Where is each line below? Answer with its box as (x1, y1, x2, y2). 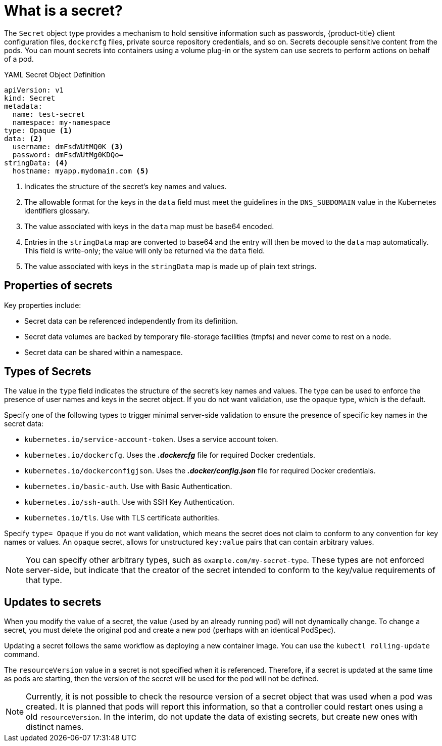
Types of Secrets (4, 365, 91, 378)
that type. (26, 575, 62, 586)
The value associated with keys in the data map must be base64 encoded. (24, 222, 274, 231)
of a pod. (4, 54, 34, 63)
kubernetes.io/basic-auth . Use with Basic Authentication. (24, 482, 232, 491)
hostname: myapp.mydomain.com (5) (12, 166, 149, 175)
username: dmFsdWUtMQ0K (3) (12, 142, 124, 151)
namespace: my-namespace (12, 118, 111, 126)
